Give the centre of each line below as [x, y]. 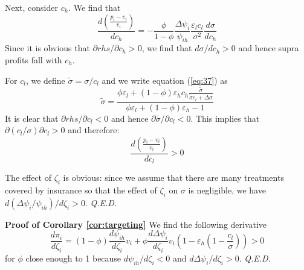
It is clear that [32, 118]
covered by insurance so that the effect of [81, 190]
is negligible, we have [227, 190]
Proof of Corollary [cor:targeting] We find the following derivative [136, 224]
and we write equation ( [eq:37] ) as [165, 80]
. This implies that [225, 118]
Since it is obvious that [47, 48]
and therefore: [94, 130]
